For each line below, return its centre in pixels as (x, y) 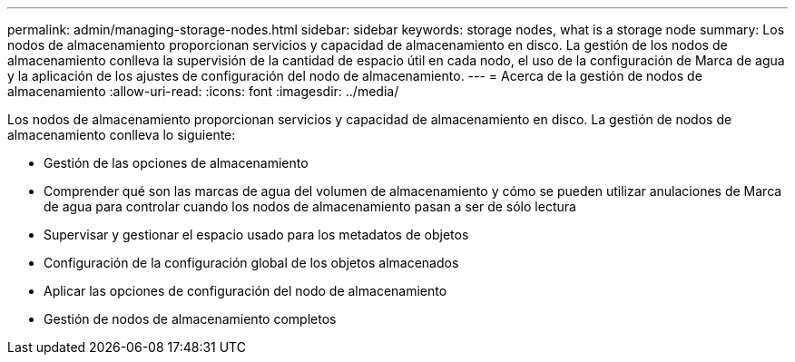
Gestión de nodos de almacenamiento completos (190, 319)
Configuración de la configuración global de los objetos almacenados (251, 263)
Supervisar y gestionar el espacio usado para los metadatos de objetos (256, 235)
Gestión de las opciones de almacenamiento (176, 163)
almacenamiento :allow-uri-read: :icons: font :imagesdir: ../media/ (203, 91)
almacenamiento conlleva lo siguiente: (122, 135)
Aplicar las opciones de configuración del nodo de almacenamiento (245, 291)
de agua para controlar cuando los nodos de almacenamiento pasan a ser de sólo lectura (310, 206)
